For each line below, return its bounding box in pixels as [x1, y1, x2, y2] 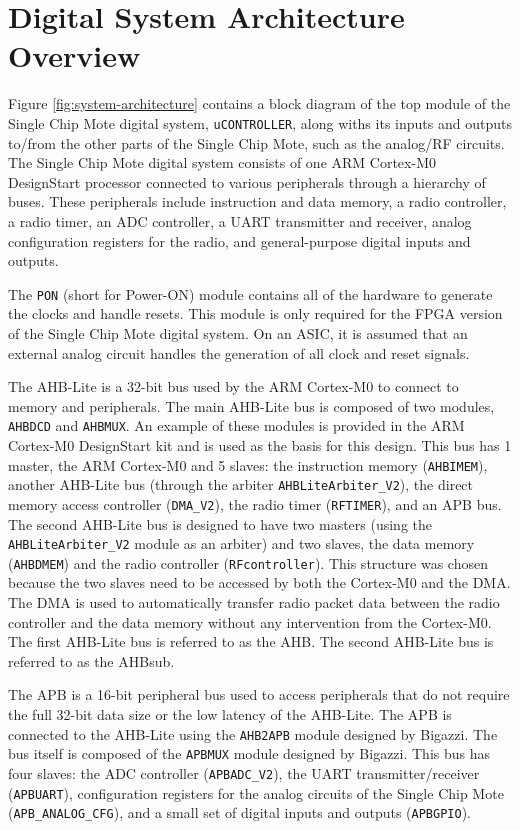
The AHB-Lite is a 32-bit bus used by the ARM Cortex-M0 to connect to [8, 376, 459, 397]
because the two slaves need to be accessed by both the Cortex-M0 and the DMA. [8, 572, 511, 593]
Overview [8, 35, 141, 76]
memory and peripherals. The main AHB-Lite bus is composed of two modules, [8, 395, 495, 416]
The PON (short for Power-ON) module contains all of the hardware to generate [8, 283, 493, 304]
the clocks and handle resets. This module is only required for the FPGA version [8, 303, 503, 324]
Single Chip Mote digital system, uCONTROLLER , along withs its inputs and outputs [8, 112, 512, 133]
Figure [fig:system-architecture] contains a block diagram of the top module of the [8, 93, 511, 114]
